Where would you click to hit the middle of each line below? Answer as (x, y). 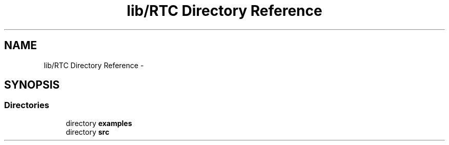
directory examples (99, 123)
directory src (88, 132)
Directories (27, 105)
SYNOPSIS (32, 85)
